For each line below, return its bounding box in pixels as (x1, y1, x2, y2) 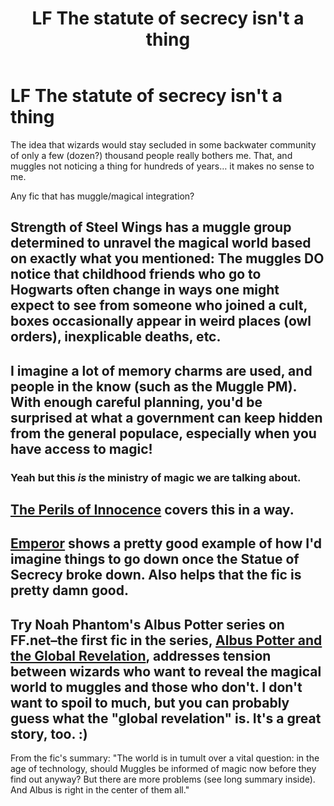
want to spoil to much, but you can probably (10, 694, 290, 711)
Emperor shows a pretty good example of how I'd (10, 535, 323, 552)
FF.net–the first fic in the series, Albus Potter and (10, 632, 323, 649)
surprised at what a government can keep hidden (10, 409, 323, 426)
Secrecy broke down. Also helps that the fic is (10, 567, 302, 584)
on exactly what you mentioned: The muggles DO (10, 250, 325, 267)
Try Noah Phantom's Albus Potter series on (10, 616, 285, 633)
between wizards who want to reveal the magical (10, 663, 322, 680)
